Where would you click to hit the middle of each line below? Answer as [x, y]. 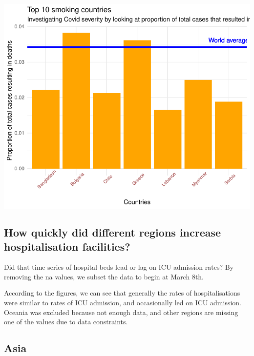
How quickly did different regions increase [113, 232]
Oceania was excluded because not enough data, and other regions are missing [121, 312]
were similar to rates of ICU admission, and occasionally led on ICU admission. [123, 302]
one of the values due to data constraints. [66, 322]
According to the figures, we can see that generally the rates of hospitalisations [122, 293]
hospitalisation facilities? [67, 247]
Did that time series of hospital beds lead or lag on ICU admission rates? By [119, 267]
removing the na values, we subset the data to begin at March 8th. [104, 276]
